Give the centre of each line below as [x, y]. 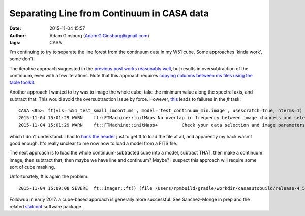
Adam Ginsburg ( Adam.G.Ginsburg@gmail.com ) [99, 35]
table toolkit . [22, 83]
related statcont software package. [46, 206]
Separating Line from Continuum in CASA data [109, 13]
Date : [15, 28]
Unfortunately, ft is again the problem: [49, 176]
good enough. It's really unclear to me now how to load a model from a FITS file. [94, 144]
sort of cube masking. [32, 167]
